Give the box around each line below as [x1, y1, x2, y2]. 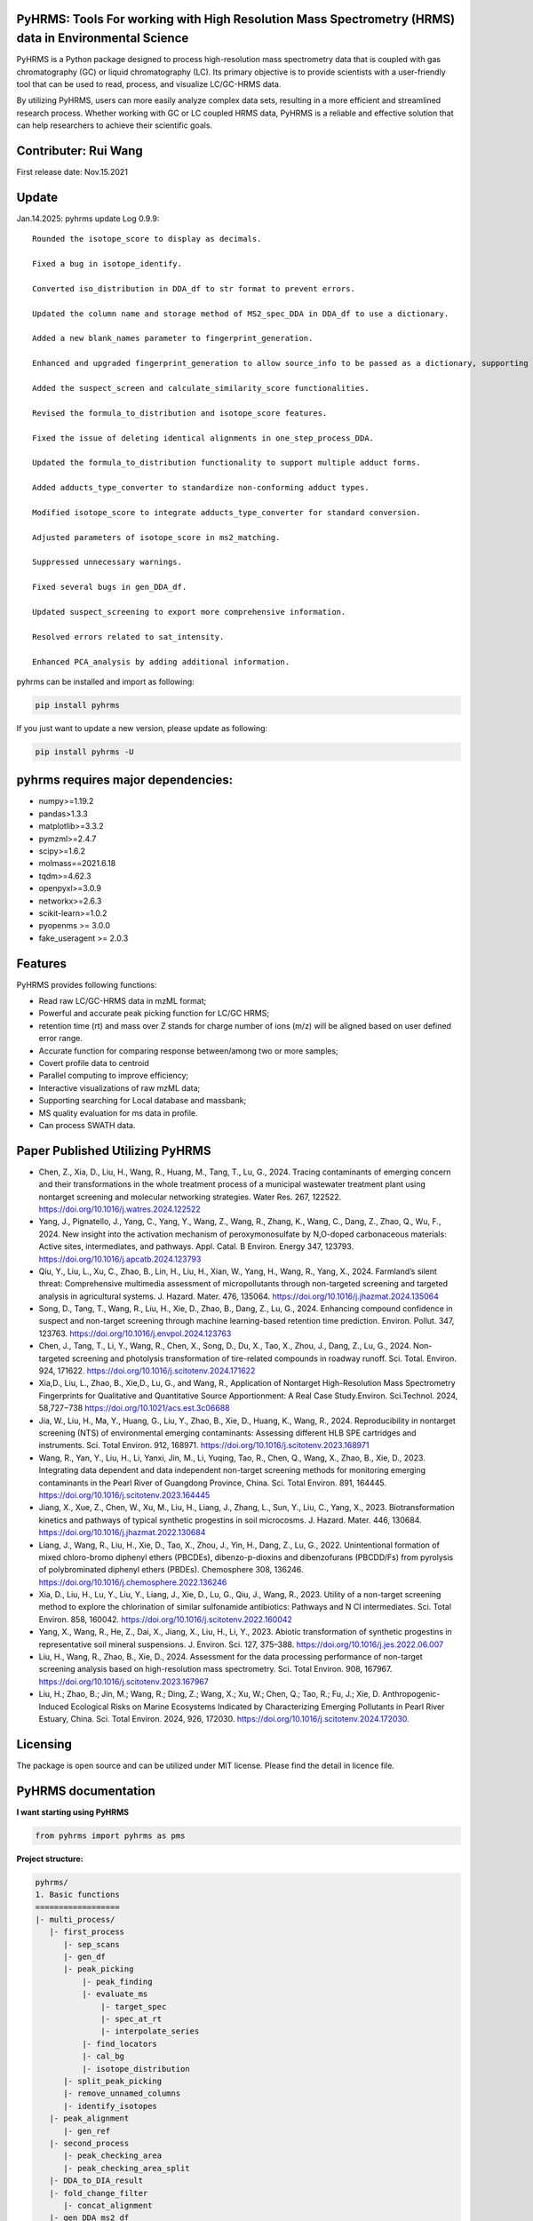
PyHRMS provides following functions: [16, 979, 157, 990]
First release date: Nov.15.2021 [16, 166, 129, 177]
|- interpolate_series [100, 2026, 200, 2036]
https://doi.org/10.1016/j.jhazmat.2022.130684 [38, 1527, 206, 1538]
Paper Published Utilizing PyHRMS [16, 1142, 211, 1158]
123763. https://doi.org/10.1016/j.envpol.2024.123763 [38, 1328, 232, 1339]
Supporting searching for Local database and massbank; [38, 1095, 247, 1106]
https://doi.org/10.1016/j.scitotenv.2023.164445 [38, 1489, 211, 1501]
